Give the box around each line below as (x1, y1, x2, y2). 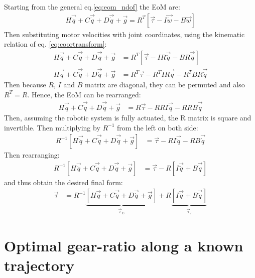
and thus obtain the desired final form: (4, 177, 123, 187)
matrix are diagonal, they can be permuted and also (84, 79, 245, 90)
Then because (4, 79, 46, 90)
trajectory (4, 255, 75, 275)
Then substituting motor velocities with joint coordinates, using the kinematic (4, 29, 245, 39)
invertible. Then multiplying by (4, 122, 100, 132)
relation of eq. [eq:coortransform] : (4, 39, 107, 49)
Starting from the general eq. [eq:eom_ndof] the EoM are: (4, 2, 180, 12)
